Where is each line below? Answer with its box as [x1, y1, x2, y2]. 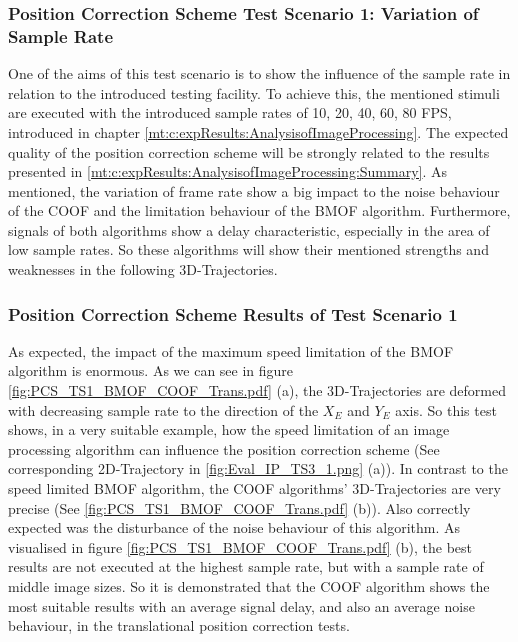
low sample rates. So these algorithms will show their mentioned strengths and [8, 239, 489, 260]
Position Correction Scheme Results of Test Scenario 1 [8, 301, 458, 326]
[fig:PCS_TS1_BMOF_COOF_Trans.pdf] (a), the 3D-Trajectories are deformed [8, 380, 506, 401]
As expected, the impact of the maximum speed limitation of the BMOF [8, 340, 454, 361]
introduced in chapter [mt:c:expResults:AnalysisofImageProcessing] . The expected [8, 121, 509, 142]
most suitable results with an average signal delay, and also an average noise [8, 595, 475, 616]
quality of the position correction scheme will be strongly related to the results [8, 141, 490, 162]
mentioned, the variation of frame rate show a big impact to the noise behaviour [8, 180, 500, 201]
